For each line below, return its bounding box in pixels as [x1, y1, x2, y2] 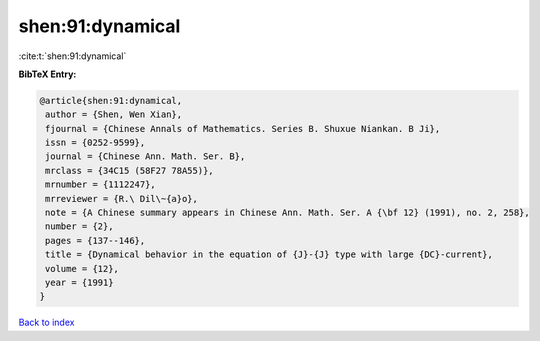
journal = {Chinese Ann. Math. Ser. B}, [45, 151, 246, 162]
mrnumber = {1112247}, [45, 179, 157, 190]
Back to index [18, 316, 75, 329]
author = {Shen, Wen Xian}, [45, 109, 183, 120]
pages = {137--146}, [45, 235, 146, 246]
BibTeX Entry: [18, 68, 77, 80]
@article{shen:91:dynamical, [39, 95, 183, 106]
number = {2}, [45, 221, 114, 232]
